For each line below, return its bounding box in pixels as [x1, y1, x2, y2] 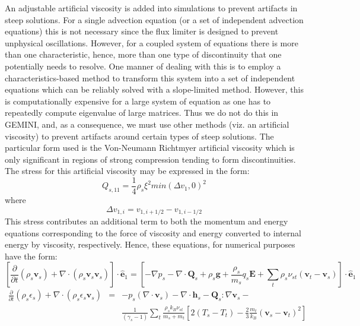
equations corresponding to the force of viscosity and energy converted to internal [5, 226, 301, 239]
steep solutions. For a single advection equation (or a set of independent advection [5, 13, 304, 26]
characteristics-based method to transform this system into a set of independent [5, 71, 295, 84]
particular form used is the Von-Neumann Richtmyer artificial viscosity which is [5, 141, 295, 154]
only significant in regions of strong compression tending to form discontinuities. [5, 153, 296, 165]
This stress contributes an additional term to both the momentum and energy [5, 215, 288, 227]
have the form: [5, 249, 58, 262]
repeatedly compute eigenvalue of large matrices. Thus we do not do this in [5, 106, 279, 119]
